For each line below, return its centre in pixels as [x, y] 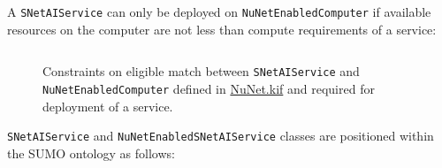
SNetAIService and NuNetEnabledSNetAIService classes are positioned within [221, 136]
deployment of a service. [108, 106]
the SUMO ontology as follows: [91, 153]
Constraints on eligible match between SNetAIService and [201, 71]
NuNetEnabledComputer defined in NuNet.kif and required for [209, 88]
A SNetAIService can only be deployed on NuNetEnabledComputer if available [219, 11]
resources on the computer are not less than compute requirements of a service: [222, 29]
